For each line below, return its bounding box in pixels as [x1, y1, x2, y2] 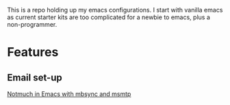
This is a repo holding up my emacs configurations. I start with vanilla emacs [7, 6, 223, 14]
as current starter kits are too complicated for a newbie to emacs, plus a [7, 13, 211, 21]
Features [7, 45, 59, 60]
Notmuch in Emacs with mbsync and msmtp [7, 90, 131, 98]
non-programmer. [7, 21, 57, 28]
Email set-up [7, 71, 63, 83]
